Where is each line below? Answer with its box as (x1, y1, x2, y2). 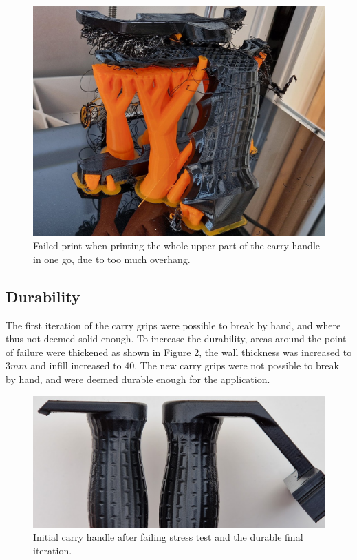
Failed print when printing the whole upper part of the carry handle (33, 238, 321, 253)
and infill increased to (30, 358, 122, 373)
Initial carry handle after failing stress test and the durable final (33, 530, 303, 544)
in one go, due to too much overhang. (33, 251, 191, 266)
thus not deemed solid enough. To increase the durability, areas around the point (6, 331, 347, 346)
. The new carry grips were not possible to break (134, 358, 339, 373)
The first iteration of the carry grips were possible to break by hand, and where (6, 318, 341, 332)
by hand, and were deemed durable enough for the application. (6, 371, 270, 386)
